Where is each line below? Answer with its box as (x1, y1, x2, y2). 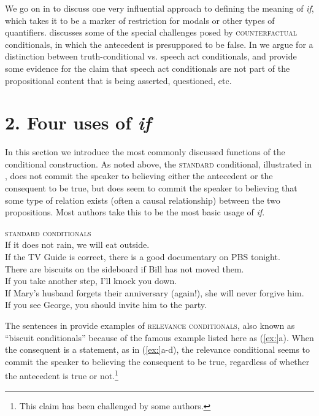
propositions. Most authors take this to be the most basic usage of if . (5, 206, 265, 218)
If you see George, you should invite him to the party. (5, 298, 207, 311)
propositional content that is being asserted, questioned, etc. (5, 74, 232, 87)
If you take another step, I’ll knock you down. (5, 274, 177, 287)
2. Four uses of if (5, 110, 151, 136)
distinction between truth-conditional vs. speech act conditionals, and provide (5, 50, 297, 63)
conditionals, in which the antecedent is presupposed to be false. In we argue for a (5, 37, 313, 50)
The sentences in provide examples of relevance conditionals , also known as (5, 319, 295, 331)
